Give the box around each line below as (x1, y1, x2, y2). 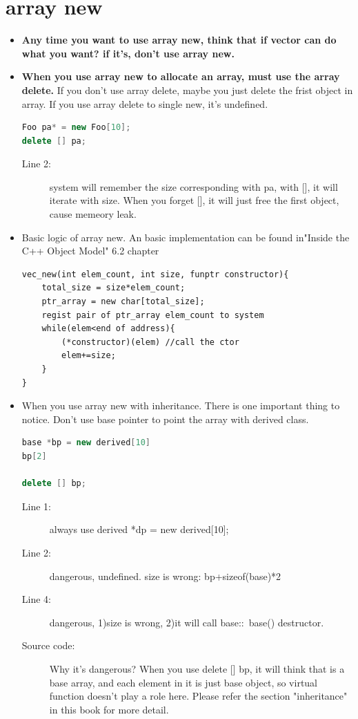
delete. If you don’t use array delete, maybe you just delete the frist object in (21, 82, 353, 97)
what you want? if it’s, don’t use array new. (21, 46, 235, 60)
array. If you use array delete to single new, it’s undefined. (21, 96, 268, 111)
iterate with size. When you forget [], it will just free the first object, (49, 193, 339, 207)
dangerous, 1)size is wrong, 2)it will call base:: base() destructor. (49, 615, 324, 629)
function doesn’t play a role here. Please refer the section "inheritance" (49, 689, 348, 703)
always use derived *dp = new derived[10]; (49, 522, 229, 536)
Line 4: (21, 592, 51, 606)
